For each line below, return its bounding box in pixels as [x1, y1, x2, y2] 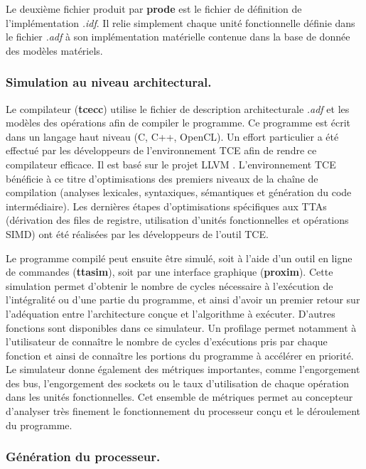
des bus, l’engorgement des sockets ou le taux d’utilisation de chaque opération [6, 375, 350, 390]
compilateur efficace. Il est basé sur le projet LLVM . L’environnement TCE [6, 156, 336, 171]
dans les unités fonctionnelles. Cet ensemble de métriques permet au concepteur [6, 389, 353, 404]
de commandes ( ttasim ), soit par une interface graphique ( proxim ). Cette [6, 264, 333, 279]
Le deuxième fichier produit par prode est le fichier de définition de [6, 1, 302, 16]
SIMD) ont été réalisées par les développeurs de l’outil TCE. [6, 226, 269, 241]
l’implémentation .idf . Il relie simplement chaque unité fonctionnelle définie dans [6, 15, 355, 30]
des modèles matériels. [6, 43, 103, 58]
